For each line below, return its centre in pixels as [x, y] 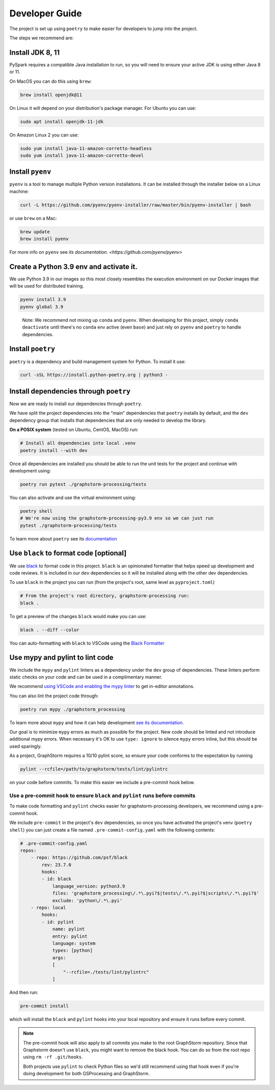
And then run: [24, 992]
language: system [74, 943]
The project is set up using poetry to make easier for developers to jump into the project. [104, 29]
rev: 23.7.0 [56, 865]
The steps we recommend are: [42, 38]
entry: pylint [70, 936]
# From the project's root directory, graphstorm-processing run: [105, 596]
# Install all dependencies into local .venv [78, 443]
